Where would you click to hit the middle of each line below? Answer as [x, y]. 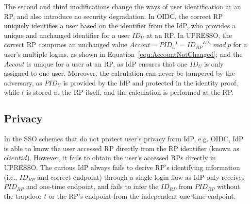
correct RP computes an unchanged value [66, 44]
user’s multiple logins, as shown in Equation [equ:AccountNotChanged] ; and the [123, 54]
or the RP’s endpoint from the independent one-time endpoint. [142, 195]
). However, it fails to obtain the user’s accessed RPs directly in [121, 158]
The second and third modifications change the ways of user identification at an [123, 6]
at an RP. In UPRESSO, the [189, 35]
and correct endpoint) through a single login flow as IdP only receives [141, 177]
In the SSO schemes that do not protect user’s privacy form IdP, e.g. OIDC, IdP [124, 139]
